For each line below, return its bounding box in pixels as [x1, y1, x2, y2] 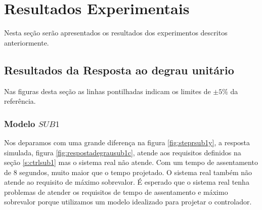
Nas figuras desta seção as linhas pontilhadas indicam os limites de [4, 86, 211, 96]
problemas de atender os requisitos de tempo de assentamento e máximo [4, 186, 228, 197]
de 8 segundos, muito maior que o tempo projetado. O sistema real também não [4, 166, 252, 177]
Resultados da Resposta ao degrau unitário [4, 62, 234, 77]
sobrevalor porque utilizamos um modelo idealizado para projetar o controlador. [4, 196, 252, 207]
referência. [4, 96, 36, 106]
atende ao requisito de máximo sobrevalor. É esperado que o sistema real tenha [4, 177, 249, 187]
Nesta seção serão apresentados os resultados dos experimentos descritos [4, 27, 228, 38]
